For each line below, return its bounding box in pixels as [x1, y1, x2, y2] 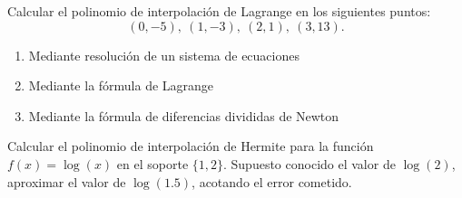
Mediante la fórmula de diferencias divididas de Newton [28, 106, 339, 125]
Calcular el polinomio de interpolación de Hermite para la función [7, 137, 374, 156]
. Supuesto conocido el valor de [223, 154, 396, 173]
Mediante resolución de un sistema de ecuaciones [28, 45, 300, 64]
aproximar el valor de [7, 172, 126, 191]
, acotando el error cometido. [192, 172, 352, 191]
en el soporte [116, 154, 189, 173]
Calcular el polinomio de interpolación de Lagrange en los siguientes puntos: [7, 2, 431, 20]
